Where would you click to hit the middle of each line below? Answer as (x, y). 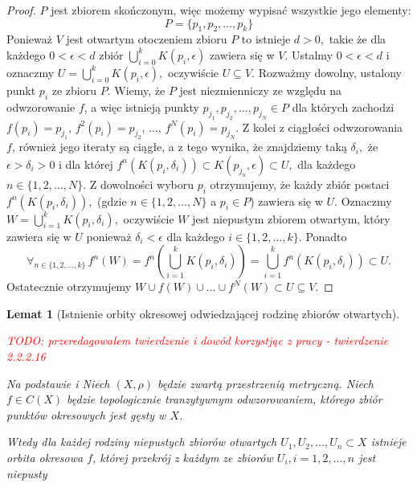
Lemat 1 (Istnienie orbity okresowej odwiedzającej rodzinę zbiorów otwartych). (203, 313)
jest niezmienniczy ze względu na (261, 90)
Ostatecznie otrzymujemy (69, 286)
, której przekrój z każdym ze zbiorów (183, 458)
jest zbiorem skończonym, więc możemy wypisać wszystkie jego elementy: (231, 10)
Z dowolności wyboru (141, 184)
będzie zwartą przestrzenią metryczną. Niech (266, 383)
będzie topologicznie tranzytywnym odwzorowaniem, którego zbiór (225, 399)
